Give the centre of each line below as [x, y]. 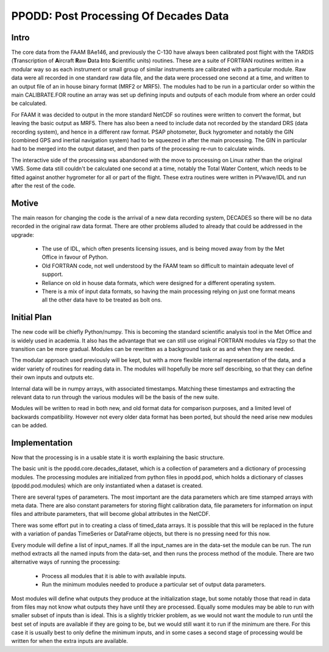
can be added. [30, 426]
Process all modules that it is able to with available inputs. [114, 576]
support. [52, 274]
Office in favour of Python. [75, 257]
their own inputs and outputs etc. [53, 377]
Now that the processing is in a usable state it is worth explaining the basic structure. [118, 457]
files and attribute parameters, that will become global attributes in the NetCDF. [111, 514]
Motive [25, 203]
